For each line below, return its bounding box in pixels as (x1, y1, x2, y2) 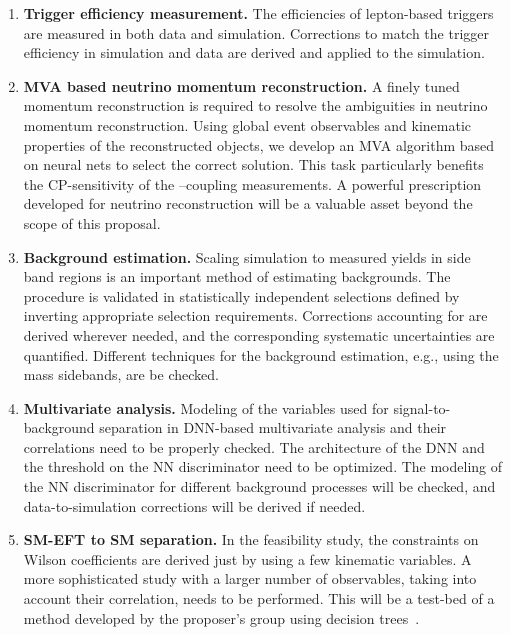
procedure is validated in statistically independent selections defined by (23, 285, 460, 306)
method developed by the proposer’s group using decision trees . (23, 607, 420, 628)
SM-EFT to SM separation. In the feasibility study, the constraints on (23, 529, 479, 550)
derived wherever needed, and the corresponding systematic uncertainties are (23, 324, 495, 345)
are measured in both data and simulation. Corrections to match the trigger (23, 22, 489, 43)
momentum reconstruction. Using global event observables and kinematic (23, 114, 472, 135)
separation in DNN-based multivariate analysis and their (99, 417, 447, 438)
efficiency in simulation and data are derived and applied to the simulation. (23, 42, 485, 63)
